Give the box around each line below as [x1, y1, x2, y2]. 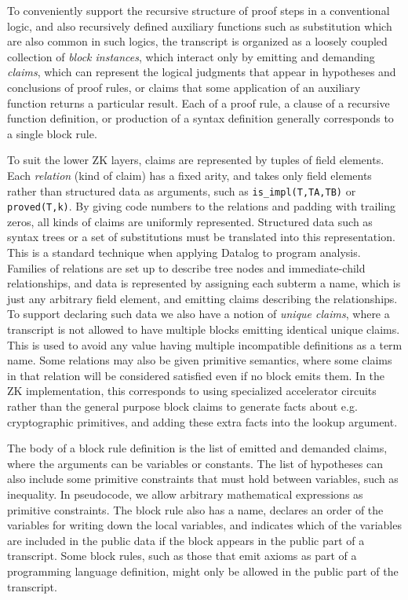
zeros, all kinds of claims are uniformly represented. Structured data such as [7, 213, 373, 229]
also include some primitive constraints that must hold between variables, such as [7, 470, 399, 487]
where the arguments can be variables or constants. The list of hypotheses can [7, 455, 383, 471]
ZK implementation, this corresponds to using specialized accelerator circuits [7, 382, 377, 399]
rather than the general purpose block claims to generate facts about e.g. [7, 397, 358, 414]
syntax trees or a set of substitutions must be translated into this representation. [7, 229, 395, 245]
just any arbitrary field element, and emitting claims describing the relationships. [7, 290, 398, 306]
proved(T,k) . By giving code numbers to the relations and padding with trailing [7, 198, 395, 214]
